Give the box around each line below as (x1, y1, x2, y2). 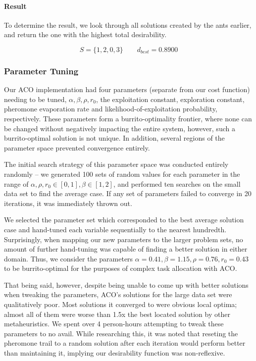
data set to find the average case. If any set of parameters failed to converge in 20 (4, 188, 252, 199)
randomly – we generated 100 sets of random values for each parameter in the (4, 168, 240, 179)
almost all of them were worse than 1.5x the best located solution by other (4, 309, 230, 319)
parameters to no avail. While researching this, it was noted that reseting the (4, 328, 238, 338)
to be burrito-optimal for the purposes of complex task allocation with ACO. (4, 263, 237, 273)
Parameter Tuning (4, 64, 79, 77)
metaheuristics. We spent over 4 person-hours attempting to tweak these (4, 318, 224, 329)
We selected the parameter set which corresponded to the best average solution (4, 214, 244, 225)
